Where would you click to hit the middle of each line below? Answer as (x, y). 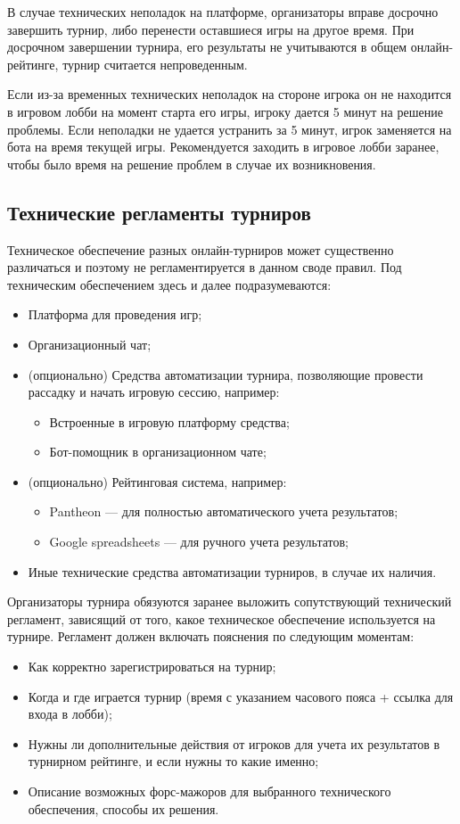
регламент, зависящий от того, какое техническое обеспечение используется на (222, 618)
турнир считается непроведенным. (155, 64)
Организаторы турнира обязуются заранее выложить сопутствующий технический (230, 602)
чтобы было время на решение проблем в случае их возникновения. (192, 164)
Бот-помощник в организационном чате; (158, 452)
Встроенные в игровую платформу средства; (169, 421)
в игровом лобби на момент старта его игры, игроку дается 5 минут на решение (225, 111)
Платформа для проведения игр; (115, 314)
